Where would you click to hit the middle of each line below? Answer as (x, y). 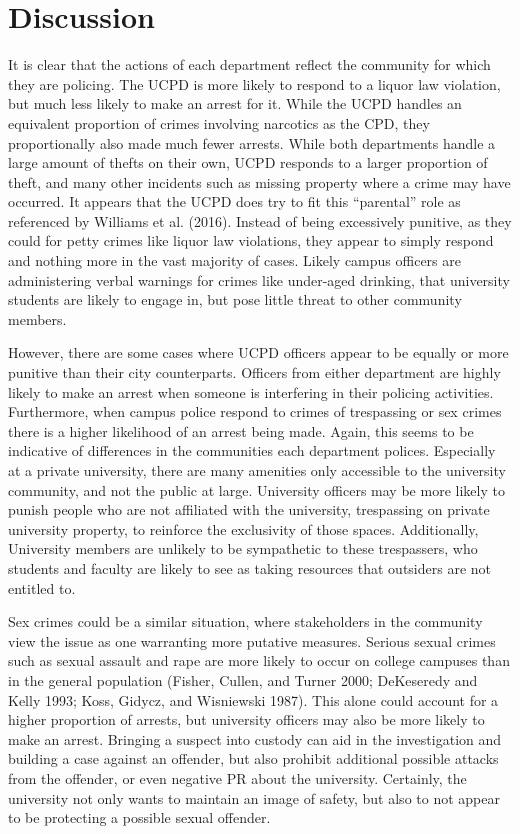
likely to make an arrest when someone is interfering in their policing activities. (251, 391)
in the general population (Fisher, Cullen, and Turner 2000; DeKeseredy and (243, 679)
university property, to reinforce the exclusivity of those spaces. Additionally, (243, 528)
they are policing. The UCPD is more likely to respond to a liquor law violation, (254, 83)
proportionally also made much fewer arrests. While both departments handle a (252, 142)
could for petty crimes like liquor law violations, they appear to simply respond (251, 240)
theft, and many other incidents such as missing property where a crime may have (259, 181)
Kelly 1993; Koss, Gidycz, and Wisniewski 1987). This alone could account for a (253, 699)
